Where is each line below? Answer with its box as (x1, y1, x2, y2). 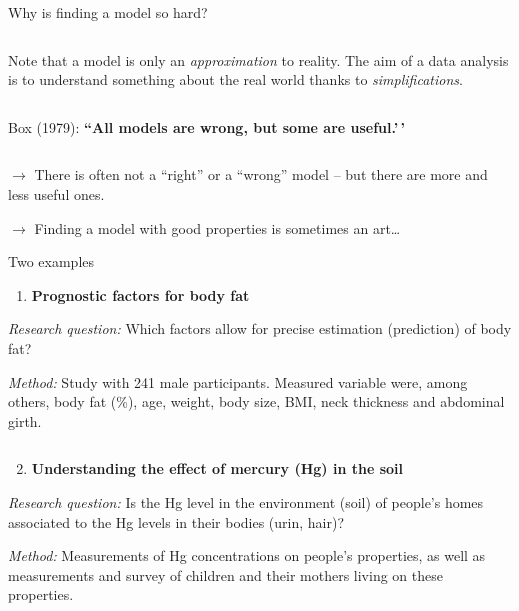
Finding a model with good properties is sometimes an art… (34, 217, 401, 238)
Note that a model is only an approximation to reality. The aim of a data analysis (8, 49, 509, 70)
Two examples (8, 251, 95, 272)
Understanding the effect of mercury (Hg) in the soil (31, 458, 404, 479)
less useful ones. (8, 183, 105, 204)
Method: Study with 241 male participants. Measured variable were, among (8, 371, 468, 392)
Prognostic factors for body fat (31, 284, 250, 305)
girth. (8, 410, 42, 431)
